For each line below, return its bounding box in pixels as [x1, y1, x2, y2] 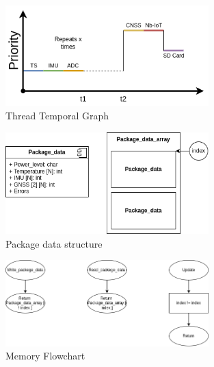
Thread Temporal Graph [5, 108, 109, 123]
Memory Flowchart [5, 348, 85, 363]
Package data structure [5, 236, 103, 250]
